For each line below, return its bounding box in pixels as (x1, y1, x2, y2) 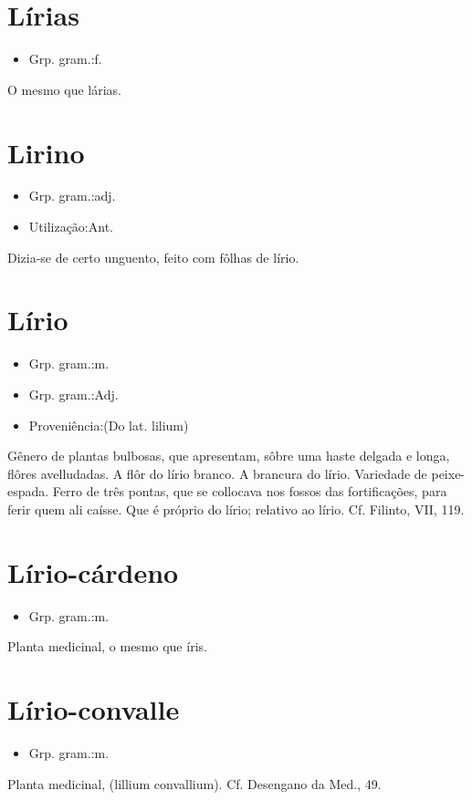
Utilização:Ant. (28, 217, 113, 236)
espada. (7, 482, 49, 501)
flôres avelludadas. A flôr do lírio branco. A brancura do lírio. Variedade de (7, 463, 427, 483)
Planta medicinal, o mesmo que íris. (7, 637, 207, 656)
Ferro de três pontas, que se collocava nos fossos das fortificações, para (52, 482, 447, 501)
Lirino (7, 133, 85, 171)
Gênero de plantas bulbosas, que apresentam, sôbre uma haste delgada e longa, (7, 446, 450, 465)
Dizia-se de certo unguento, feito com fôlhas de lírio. (7, 247, 299, 266)
